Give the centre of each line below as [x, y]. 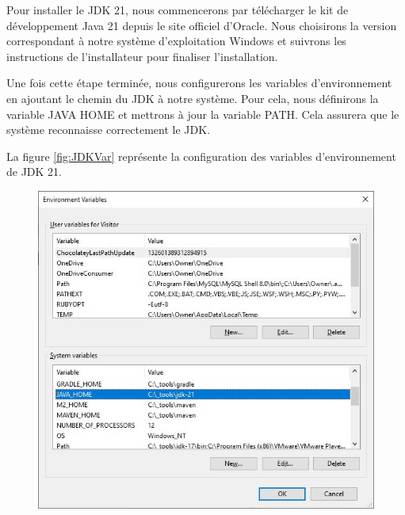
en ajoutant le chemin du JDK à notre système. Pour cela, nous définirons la [193, 98]
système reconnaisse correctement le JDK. [109, 130]
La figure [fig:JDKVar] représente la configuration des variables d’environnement [201, 156]
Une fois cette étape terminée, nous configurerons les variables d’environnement [199, 83]
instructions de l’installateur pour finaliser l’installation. [142, 56]
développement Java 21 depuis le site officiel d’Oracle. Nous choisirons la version [202, 25]
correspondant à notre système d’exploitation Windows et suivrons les [176, 41]
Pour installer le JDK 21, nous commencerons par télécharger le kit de [178, 10]
